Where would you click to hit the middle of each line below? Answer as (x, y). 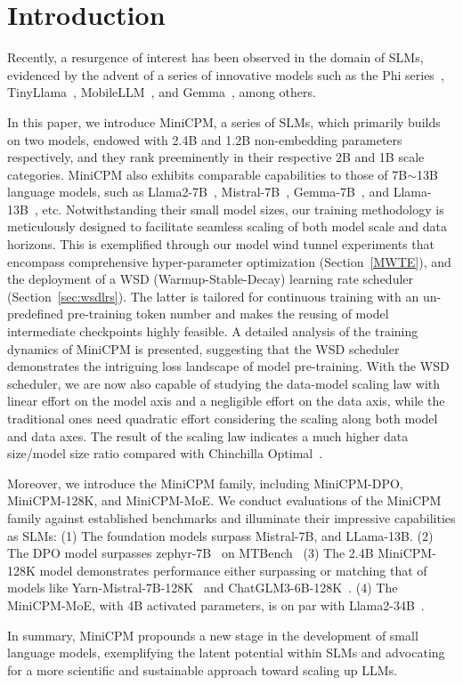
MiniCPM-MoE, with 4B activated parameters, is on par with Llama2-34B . (216, 604)
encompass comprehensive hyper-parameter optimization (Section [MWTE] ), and (229, 261)
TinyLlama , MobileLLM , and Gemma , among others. (162, 92)
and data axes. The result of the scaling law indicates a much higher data (208, 435)
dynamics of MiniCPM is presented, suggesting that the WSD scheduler (203, 348)
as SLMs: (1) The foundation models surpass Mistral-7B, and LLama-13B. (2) (220, 535)
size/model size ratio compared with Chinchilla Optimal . (165, 453)
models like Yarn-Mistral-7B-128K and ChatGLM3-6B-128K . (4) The (203, 588)
